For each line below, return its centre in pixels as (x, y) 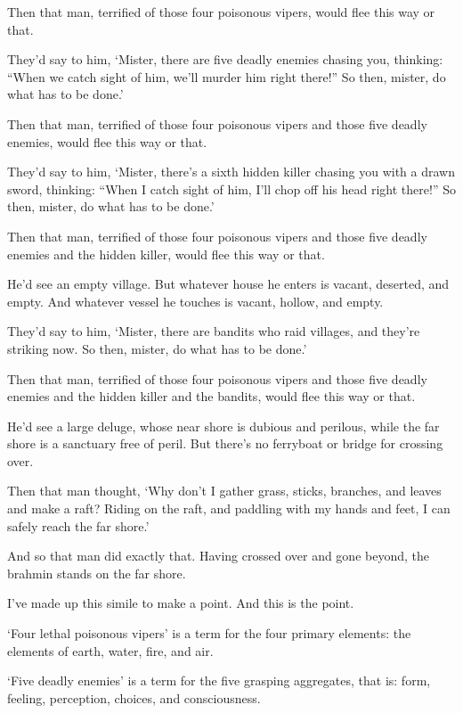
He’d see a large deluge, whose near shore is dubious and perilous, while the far (223, 426)
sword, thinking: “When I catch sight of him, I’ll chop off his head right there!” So (231, 188)
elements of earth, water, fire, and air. (110, 650)
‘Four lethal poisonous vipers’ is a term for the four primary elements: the (209, 633)
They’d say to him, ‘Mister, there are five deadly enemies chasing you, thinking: (225, 59)
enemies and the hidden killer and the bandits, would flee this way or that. (211, 396)
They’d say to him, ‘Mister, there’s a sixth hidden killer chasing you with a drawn (231, 172)
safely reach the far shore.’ (78, 525)
